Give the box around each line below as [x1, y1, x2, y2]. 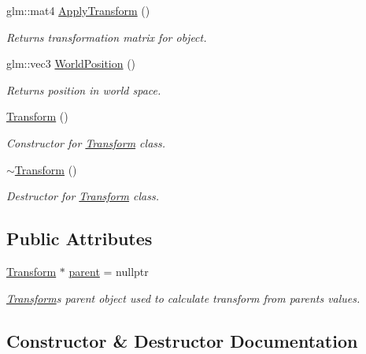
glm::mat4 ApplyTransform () [6, 2, 150, 18]
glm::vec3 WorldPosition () [6, 55, 136, 72]
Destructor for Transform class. [6, 188, 159, 204]
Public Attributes [6, 226, 153, 251]
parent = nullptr [68, 263, 149, 279]
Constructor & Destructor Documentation [6, 328, 358, 352]
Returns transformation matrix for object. [6, 28, 207, 45]
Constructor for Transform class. [6, 134, 166, 151]
